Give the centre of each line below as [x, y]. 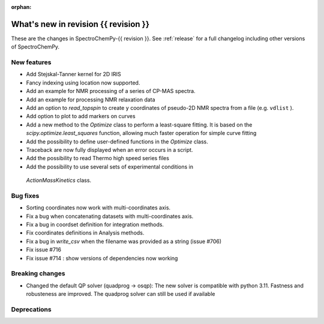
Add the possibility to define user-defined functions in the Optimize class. [117, 142]
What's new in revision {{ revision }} [80, 24]
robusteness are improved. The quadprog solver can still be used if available [121, 294]
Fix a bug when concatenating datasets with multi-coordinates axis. [110, 216]
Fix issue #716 [43, 250]
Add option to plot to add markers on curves [81, 116]
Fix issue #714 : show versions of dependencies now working [102, 258]
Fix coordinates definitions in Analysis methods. [85, 233]
